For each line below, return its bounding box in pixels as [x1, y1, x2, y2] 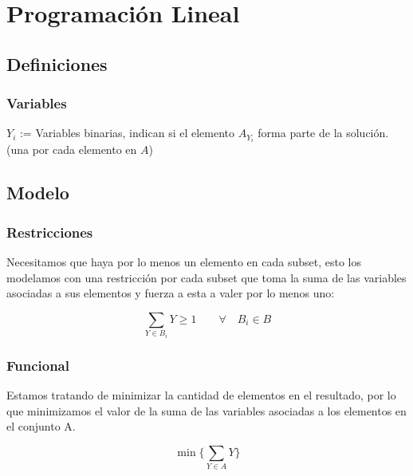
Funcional [6, 355, 69, 375]
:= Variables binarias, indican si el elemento [19, 124, 235, 141]
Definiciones [6, 51, 108, 76]
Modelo [6, 180, 69, 205]
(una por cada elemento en [6, 141, 137, 158]
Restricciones [6, 222, 93, 242]
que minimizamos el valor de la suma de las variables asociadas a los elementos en [6, 402, 407, 419]
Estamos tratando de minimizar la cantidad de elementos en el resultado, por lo [6, 387, 396, 403]
